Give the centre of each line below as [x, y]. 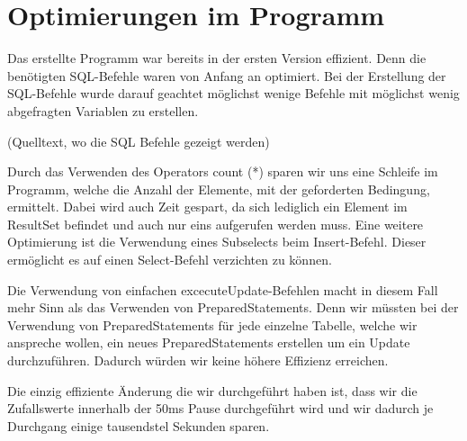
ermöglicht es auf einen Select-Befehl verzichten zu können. [170, 260]
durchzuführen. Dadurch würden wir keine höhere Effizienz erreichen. [198, 360]
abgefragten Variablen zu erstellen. [103, 110]
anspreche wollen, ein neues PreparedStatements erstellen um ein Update [209, 342]
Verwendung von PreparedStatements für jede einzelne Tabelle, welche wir [212, 324]
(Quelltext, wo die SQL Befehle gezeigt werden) [139, 141]
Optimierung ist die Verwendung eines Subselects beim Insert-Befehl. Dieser [217, 242]
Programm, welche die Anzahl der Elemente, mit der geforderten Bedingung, [219, 189]
